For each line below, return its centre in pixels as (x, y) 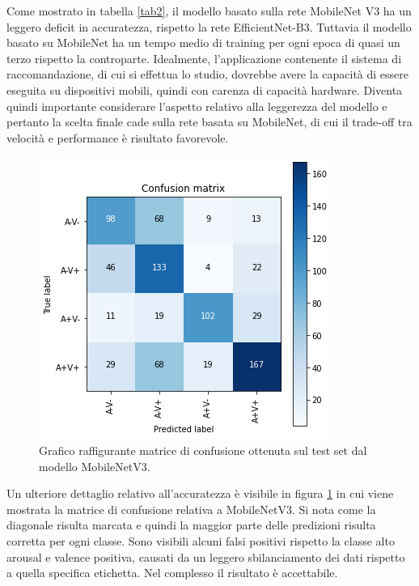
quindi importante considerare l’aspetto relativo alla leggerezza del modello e (197, 106)
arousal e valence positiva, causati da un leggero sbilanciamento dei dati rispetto (206, 556)
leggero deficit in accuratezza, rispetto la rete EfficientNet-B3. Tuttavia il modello (209, 26)
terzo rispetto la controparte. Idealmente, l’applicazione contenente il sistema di (204, 58)
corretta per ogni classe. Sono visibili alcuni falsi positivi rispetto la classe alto (201, 540)
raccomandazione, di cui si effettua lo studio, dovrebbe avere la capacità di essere (208, 74)
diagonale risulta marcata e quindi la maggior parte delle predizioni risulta (191, 525)
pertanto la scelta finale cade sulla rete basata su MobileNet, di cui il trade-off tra (209, 122)
